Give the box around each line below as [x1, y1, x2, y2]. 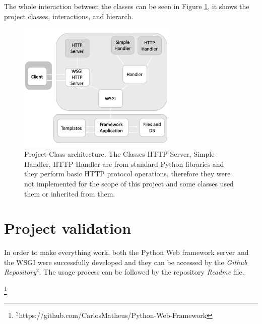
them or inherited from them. [24, 188, 115, 199]
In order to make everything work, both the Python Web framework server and [4, 247, 249, 257]
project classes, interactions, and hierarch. [4, 11, 134, 21]
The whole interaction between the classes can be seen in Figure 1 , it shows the [4, 1, 249, 11]
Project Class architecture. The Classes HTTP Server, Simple [24, 149, 215, 159]
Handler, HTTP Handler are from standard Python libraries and [24, 158, 224, 169]
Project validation [4, 218, 132, 238]
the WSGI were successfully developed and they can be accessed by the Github [4, 256, 247, 267]
